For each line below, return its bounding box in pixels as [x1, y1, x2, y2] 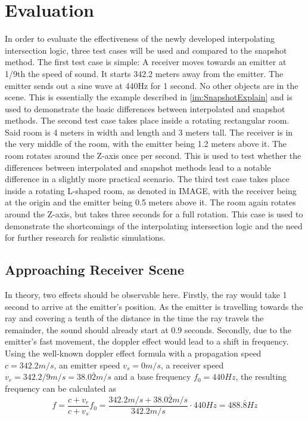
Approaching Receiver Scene [5, 260, 185, 279]
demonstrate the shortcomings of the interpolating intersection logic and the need [5, 219, 303, 232]
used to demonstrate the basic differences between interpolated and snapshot [5, 102, 285, 115]
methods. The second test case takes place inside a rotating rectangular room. [5, 114, 290, 127]
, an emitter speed [54, 358, 120, 371]
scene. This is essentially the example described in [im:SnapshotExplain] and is [5, 91, 293, 103]
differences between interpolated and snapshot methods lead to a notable [5, 161, 271, 173]
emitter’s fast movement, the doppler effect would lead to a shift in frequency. [5, 335, 289, 348]
